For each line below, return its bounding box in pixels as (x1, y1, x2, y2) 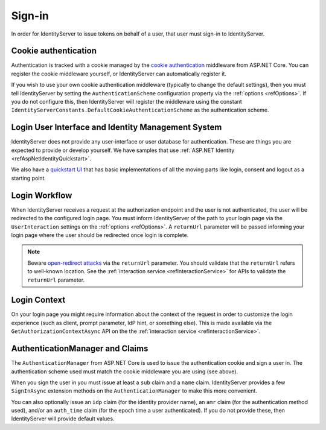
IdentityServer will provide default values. (11, 415, 115, 422)
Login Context (11, 295, 66, 305)
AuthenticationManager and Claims (11, 344, 149, 354)
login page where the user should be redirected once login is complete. (11, 231, 189, 238)
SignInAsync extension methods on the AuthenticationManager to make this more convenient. (11, 387, 258, 394)
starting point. (11, 174, 46, 182)
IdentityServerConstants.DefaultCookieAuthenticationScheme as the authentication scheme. (11, 106, 269, 114)
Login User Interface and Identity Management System (11, 122, 222, 133)
